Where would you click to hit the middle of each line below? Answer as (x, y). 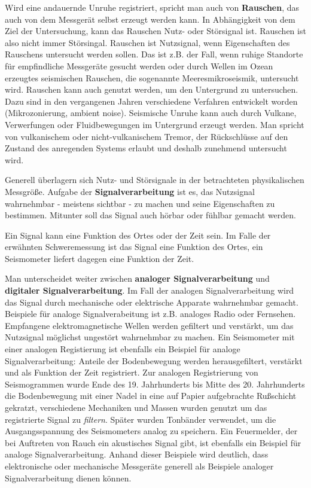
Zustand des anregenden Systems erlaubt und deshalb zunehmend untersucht (146, 148)
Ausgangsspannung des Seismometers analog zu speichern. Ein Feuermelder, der (151, 431)
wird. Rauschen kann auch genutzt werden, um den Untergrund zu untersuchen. (152, 89)
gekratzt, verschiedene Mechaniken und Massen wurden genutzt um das (136, 407)
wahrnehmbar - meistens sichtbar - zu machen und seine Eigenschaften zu (140, 203)
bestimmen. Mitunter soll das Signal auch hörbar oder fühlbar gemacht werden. (151, 215)
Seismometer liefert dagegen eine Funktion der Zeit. (100, 258)
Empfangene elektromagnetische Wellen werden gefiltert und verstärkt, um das (149, 325)
